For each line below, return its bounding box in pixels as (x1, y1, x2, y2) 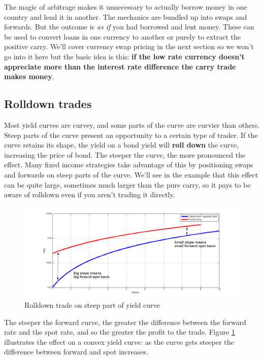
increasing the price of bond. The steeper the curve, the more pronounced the (4, 149, 246, 160)
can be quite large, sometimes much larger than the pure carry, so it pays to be (4, 179, 251, 190)
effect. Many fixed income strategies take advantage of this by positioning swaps (4, 159, 253, 170)
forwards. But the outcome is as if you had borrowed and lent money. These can (4, 21, 254, 32)
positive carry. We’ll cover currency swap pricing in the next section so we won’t (4, 41, 254, 52)
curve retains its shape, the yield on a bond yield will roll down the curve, (4, 139, 239, 150)
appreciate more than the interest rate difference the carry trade (4, 61, 236, 71)
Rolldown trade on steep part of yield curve (24, 300, 160, 310)
